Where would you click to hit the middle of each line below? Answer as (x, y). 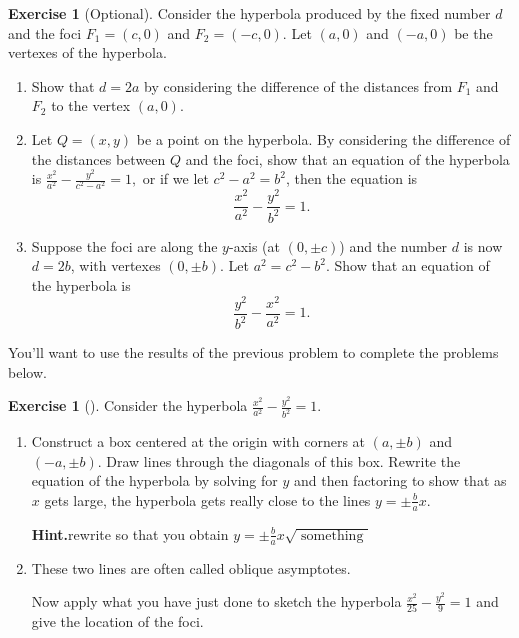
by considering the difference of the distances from (298, 85)
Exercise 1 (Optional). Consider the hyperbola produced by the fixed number (249, 13)
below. (27, 371)
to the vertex (91, 105)
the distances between (98, 158)
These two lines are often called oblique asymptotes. (191, 567)
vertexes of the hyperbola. (87, 52)
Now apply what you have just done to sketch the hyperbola (216, 601)
